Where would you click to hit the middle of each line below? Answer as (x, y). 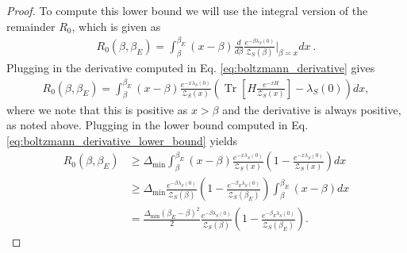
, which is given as (116, 26)
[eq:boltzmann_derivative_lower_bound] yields (122, 140)
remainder (31, 26)
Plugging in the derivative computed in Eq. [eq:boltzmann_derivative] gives (191, 68)
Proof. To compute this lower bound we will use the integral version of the (187, 10)
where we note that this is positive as (97, 109)
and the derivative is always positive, (312, 109)
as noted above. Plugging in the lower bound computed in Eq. (157, 125)
